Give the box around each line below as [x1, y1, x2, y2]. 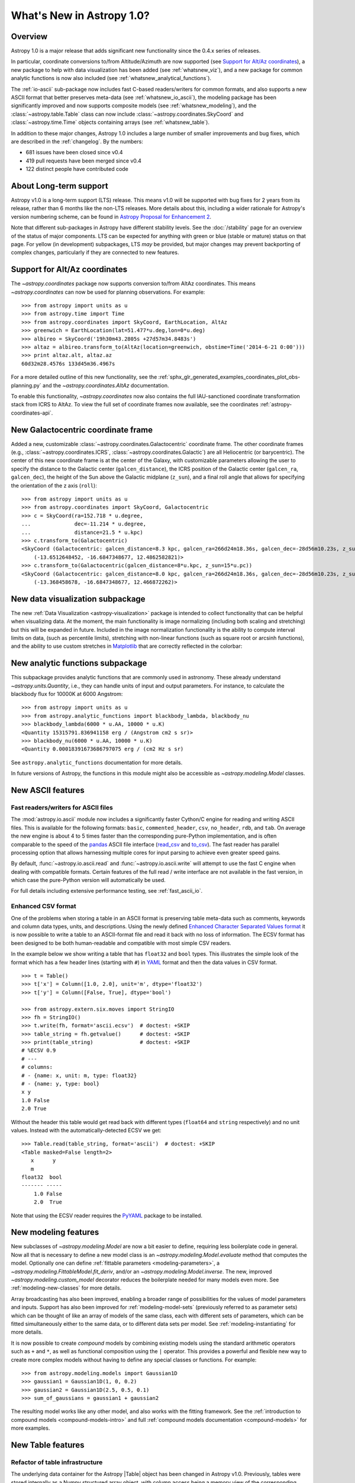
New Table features [11, 1440, 85, 1450]
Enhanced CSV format [11, 902, 76, 911]
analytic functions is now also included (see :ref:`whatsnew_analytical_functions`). [11, 75, 212, 82]
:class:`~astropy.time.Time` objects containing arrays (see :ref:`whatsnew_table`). [11, 119, 210, 126]
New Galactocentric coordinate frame [11, 425, 153, 435]
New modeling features [11, 1227, 99, 1237]
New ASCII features [11, 785, 85, 795]
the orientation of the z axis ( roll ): [11, 482, 97, 489]
